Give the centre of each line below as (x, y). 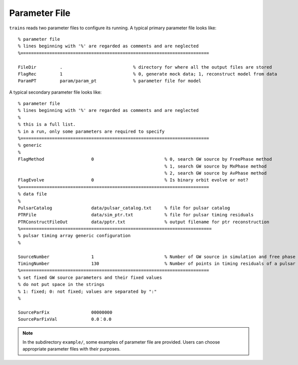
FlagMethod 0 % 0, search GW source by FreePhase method (145, 159)
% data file (33, 194)
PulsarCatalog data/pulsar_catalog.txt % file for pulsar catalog (124, 208)
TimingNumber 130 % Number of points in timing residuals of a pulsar (157, 264)
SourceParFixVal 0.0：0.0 (65, 319)
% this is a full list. (47, 125)
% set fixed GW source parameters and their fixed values (90, 277)
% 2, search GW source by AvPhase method (216, 173)
